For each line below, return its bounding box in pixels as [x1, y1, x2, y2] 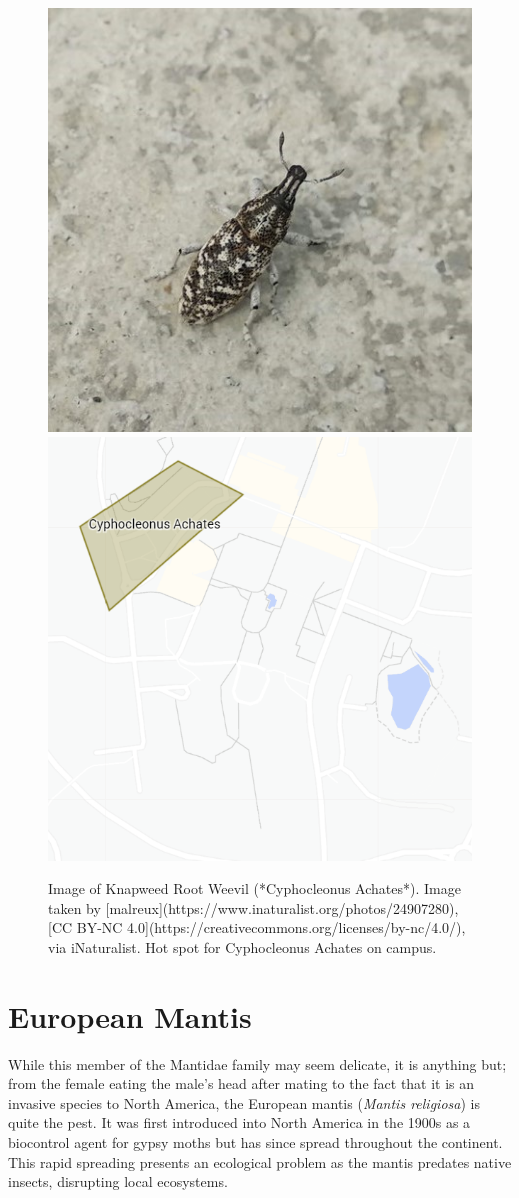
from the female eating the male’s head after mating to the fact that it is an [8, 1073, 475, 1094]
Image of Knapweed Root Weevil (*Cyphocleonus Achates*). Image [48, 878, 461, 899]
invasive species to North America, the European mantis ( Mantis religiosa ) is [8, 1092, 480, 1113]
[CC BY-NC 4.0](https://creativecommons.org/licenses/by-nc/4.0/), [48, 917, 466, 938]
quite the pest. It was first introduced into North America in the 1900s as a [8, 1112, 471, 1133]
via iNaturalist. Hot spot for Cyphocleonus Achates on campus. [48, 936, 437, 957]
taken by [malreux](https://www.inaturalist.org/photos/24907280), [48, 897, 459, 918]
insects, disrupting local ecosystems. [8, 1171, 228, 1192]
